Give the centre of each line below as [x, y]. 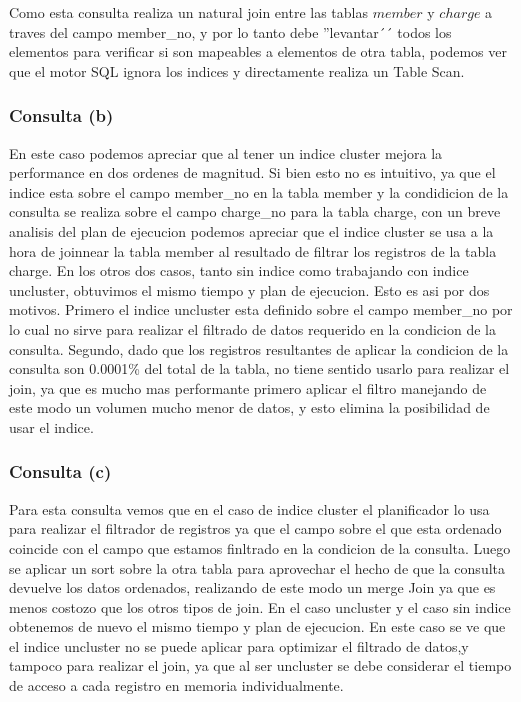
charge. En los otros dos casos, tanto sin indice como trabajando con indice [239, 270]
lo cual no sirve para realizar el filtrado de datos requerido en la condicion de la [252, 328]
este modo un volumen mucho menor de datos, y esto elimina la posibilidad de [249, 407]
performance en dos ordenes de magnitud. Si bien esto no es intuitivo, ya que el [252, 172]
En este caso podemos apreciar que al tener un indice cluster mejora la [226, 152]
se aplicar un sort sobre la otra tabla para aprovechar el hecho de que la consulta [257, 567]
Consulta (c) [60, 471]
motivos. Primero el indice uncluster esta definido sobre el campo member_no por [261, 309]
